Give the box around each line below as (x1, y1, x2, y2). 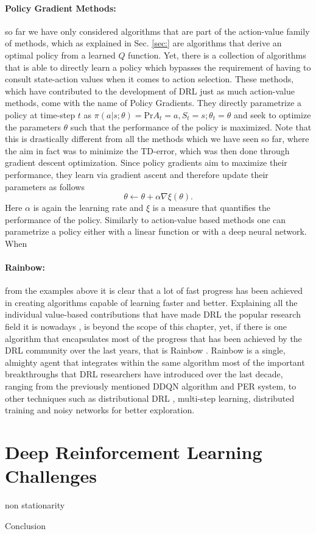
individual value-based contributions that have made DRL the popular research (5, 308, 301, 321)
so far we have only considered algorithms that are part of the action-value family (5, 24, 310, 37)
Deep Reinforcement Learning (5, 440, 262, 464)
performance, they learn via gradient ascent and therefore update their (5, 168, 269, 180)
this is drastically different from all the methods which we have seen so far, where (5, 132, 309, 145)
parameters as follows (5, 180, 85, 193)
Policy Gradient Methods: (5, 1, 116, 14)
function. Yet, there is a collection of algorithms (128, 48, 306, 61)
